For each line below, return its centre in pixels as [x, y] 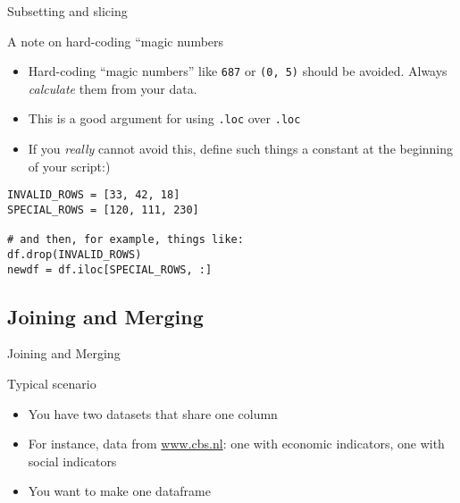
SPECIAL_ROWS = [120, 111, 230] [103, 210]
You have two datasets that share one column [153, 413]
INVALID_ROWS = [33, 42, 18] [94, 195]
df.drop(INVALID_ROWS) [75, 254]
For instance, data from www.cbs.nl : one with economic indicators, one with [236, 444]
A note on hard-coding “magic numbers [116, 41]
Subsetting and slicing [67, 11]
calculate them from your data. [113, 88]
